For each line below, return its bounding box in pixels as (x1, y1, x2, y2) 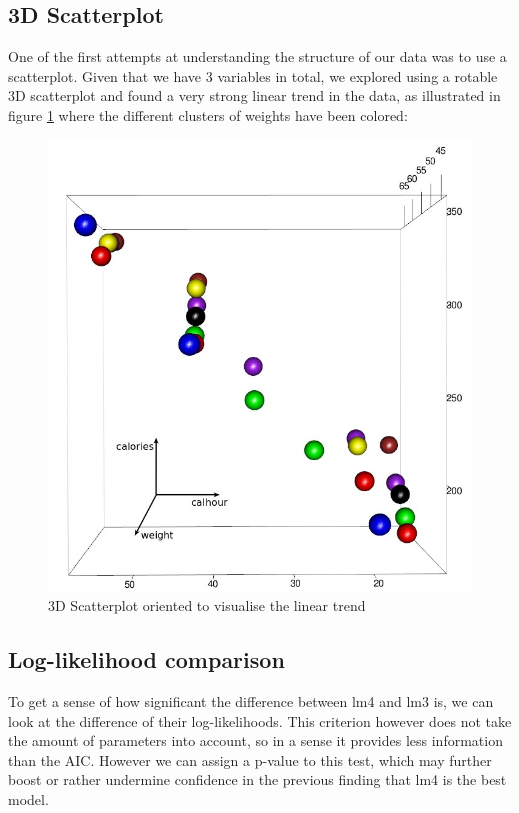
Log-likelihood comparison (8, 644, 285, 675)
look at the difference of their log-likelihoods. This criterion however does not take (8, 710, 512, 731)
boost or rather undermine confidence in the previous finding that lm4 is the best (8, 769, 507, 790)
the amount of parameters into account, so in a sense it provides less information (8, 730, 503, 751)
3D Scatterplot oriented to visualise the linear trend (48, 595, 366, 616)
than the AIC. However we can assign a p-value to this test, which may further (8, 749, 492, 770)
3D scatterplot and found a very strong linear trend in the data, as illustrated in (8, 85, 501, 106)
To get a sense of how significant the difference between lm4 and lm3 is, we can (8, 690, 494, 711)
